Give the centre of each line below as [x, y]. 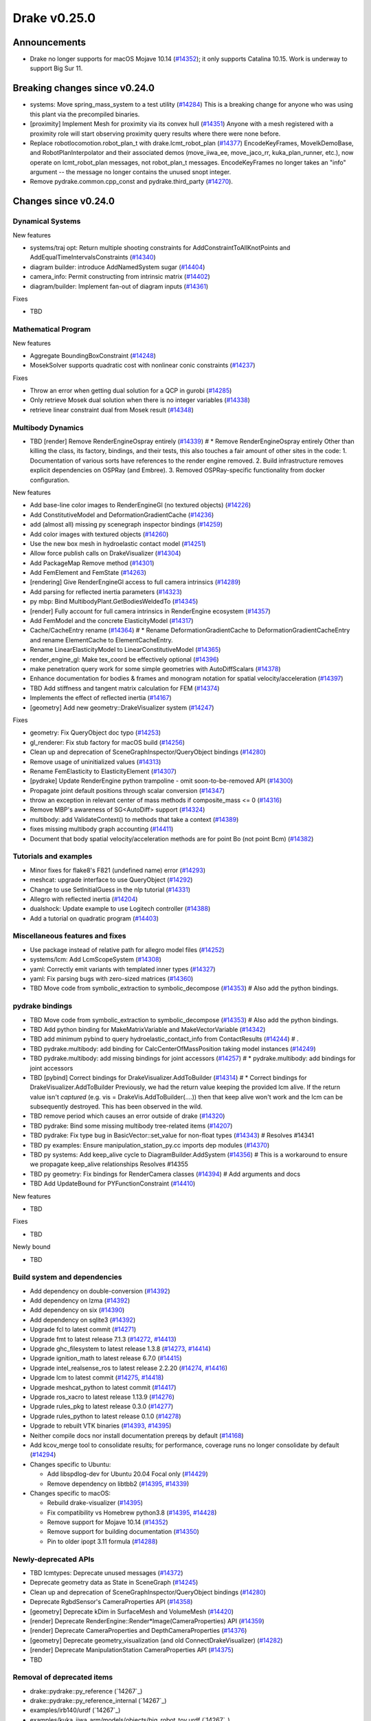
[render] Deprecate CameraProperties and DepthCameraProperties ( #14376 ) [138, 1631]
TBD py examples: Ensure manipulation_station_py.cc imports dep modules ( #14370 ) [150, 1145]
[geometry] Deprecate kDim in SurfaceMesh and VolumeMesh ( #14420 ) [132, 1612]
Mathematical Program [52, 329]
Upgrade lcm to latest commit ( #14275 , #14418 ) [97, 1377]
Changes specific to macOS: [70, 1493]
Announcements [49, 42]
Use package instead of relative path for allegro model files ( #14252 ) [127, 949]
